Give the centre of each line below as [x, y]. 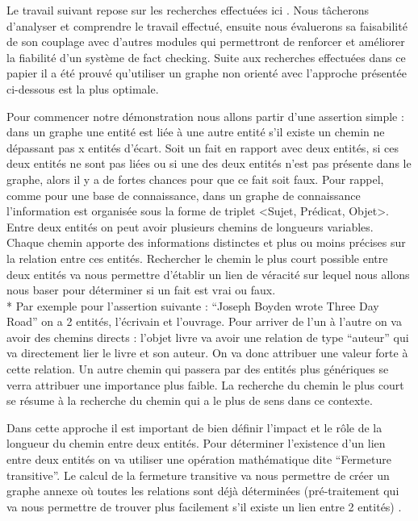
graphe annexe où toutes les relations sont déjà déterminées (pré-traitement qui [203, 491]
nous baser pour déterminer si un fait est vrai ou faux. [141, 290]
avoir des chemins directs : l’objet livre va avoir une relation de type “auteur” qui [208, 337]
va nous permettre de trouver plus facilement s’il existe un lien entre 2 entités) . [204, 506]
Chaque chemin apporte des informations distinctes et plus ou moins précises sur [206, 242]
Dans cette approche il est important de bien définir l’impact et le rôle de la [194, 427]
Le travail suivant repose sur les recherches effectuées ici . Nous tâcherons [188, 10]
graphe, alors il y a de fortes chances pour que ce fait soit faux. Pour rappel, [195, 179]
